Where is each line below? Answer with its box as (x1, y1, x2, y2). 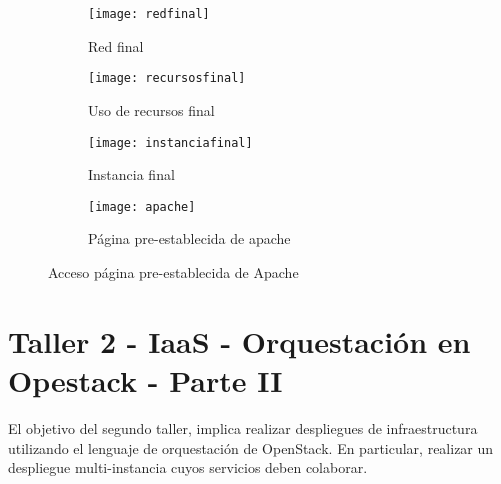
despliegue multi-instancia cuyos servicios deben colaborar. (8, 457, 368, 478)
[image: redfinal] (88, 7, 210, 21)
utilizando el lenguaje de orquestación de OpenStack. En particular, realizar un (8, 437, 494, 458)
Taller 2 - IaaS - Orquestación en (8, 320, 471, 361)
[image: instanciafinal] (88, 135, 253, 150)
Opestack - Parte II (8, 359, 283, 400)
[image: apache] (88, 199, 196, 214)
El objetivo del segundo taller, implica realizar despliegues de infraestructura (8, 417, 478, 438)
